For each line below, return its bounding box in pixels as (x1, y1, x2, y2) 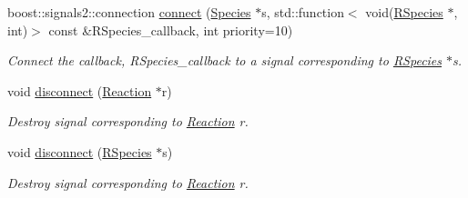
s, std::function (261, 3, 344, 21)
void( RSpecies (365, 3, 443, 21)
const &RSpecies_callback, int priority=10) (48, 20, 293, 39)
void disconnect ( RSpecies (7, 142, 152, 161)
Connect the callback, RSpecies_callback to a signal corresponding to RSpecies (7, 51, 443, 70)
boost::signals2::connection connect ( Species (7, 3, 251, 21)
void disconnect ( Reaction (7, 81, 152, 100)
